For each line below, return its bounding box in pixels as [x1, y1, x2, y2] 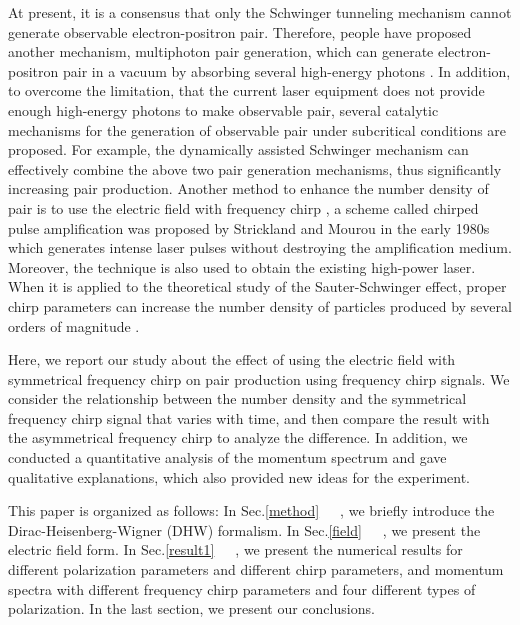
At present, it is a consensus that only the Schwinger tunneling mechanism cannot [8, 2, 512, 22]
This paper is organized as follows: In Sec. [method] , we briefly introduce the [8, 500, 495, 521]
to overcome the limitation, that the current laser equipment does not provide [8, 80, 485, 101]
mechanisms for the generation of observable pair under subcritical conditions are [8, 119, 507, 140]
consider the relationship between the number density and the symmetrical [8, 388, 467, 409]
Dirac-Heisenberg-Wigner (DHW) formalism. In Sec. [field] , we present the [8, 519, 481, 540]
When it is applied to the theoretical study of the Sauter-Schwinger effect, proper [8, 276, 507, 297]
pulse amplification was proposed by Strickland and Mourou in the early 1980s [8, 217, 490, 238]
